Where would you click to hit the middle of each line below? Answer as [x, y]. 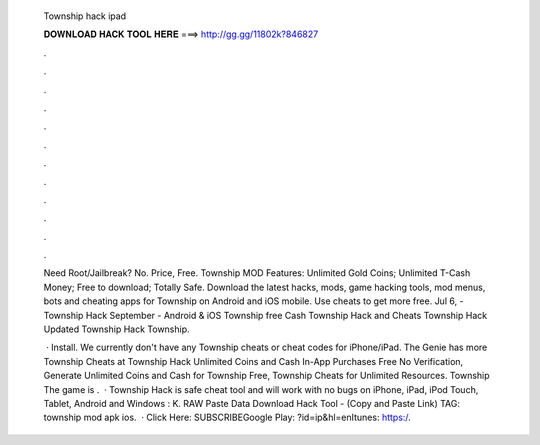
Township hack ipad [85, 16]
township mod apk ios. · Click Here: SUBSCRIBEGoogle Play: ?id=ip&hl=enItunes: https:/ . [227, 417]
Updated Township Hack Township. [116, 329]
